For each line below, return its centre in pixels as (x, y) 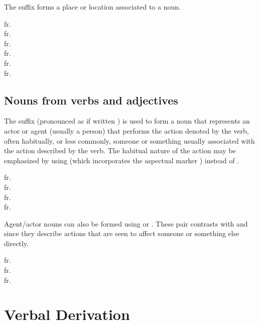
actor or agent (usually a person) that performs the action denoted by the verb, (126, 130)
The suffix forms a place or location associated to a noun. (92, 7)
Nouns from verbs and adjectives (91, 100)
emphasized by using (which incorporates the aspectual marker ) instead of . (121, 160)
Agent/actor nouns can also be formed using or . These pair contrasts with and (126, 223)
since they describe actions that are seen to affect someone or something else (122, 233)
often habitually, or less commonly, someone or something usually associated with (129, 140)
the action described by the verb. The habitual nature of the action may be (120, 150)
